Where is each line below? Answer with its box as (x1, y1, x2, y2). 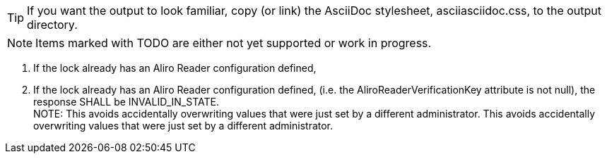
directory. (27, 18, 78, 32)
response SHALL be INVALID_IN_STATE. (33, 96, 219, 108)
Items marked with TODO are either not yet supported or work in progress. (35, 36, 432, 50)
